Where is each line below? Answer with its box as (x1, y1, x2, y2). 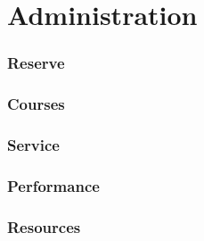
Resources (7, 215, 81, 237)
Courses (7, 93, 65, 115)
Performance (7, 174, 100, 196)
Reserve (7, 52, 65, 74)
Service (7, 133, 60, 155)
